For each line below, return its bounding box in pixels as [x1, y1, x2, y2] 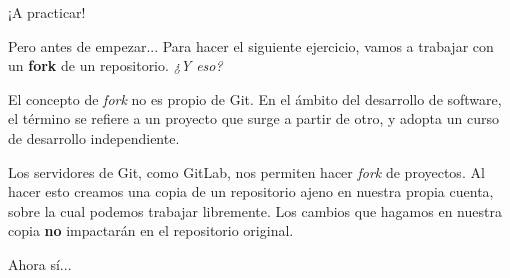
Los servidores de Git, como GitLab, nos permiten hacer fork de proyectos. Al [8, 161, 485, 182]
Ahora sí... [8, 253, 72, 274]
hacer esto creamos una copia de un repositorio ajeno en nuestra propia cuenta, [8, 181, 494, 202]
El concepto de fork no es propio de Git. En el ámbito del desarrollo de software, [8, 88, 502, 109]
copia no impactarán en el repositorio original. [8, 220, 294, 241]
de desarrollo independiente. [8, 127, 180, 148]
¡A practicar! [8, 2, 86, 22]
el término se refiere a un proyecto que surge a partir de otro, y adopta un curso [8, 108, 499, 129]
